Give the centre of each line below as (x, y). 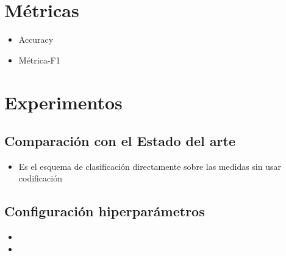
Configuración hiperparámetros (105, 211)
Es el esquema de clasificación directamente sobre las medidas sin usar (150, 166)
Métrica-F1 (39, 60)
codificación (40, 178)
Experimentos (63, 102)
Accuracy (36, 39)
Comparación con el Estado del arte (120, 141)
